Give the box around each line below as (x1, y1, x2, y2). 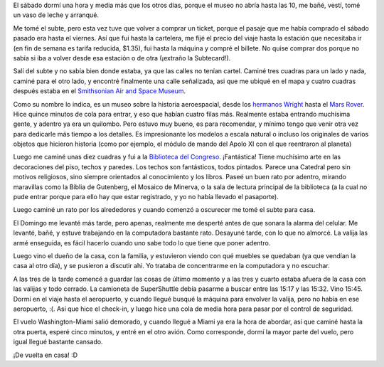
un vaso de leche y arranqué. (13, 11, 100, 19)
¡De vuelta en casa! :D (13, 351, 78, 359)
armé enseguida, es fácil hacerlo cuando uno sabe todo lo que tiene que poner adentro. (13, 238, 271, 247)
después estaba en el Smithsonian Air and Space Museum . (13, 87, 186, 95)
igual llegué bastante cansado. (13, 338, 103, 346)
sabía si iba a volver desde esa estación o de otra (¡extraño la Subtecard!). (13, 53, 231, 62)
